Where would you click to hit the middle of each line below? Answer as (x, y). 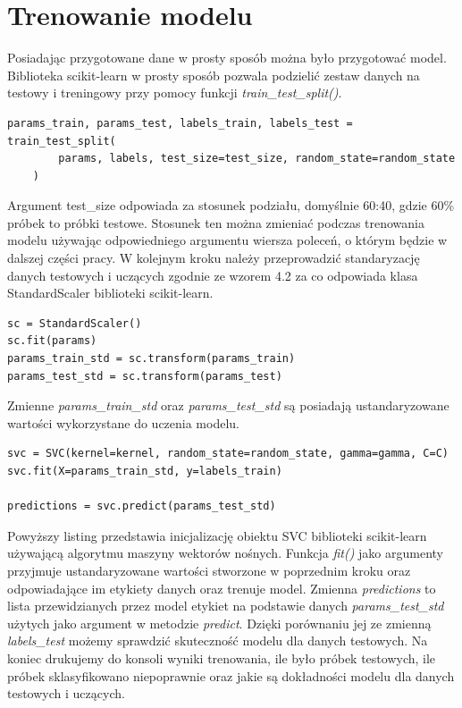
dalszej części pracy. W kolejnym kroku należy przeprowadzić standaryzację (214, 258)
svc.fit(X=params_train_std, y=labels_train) (145, 471)
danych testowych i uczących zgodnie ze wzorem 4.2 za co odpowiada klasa (213, 275)
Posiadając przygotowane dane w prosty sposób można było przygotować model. (227, 58)
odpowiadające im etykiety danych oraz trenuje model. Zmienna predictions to (222, 588)
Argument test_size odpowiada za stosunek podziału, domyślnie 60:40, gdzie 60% (231, 205)
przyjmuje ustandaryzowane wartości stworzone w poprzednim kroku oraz (209, 570)
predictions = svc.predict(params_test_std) (142, 506)
